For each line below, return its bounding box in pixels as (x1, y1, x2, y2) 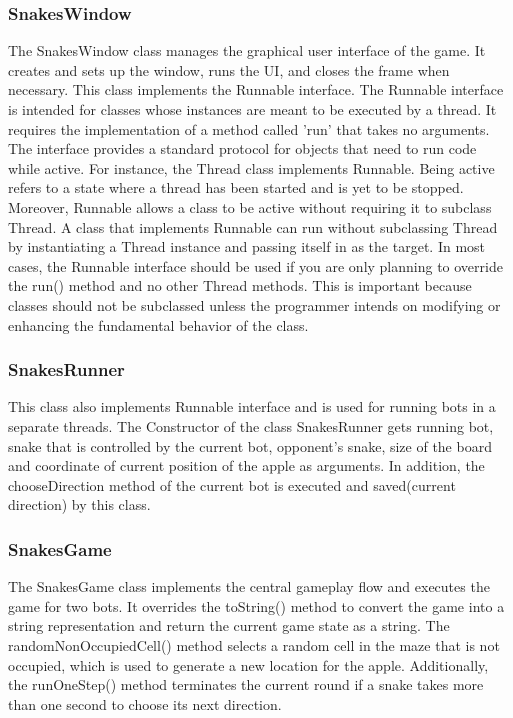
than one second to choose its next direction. (8, 693, 282, 714)
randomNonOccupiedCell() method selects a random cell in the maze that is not (8, 634, 500, 655)
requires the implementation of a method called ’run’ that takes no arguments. (8, 118, 490, 139)
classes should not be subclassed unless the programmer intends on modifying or (8, 294, 501, 315)
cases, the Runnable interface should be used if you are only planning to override (8, 255, 503, 276)
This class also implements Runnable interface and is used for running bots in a (8, 396, 496, 417)
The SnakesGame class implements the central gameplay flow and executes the (8, 576, 490, 597)
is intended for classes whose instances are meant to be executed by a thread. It (8, 99, 497, 119)
